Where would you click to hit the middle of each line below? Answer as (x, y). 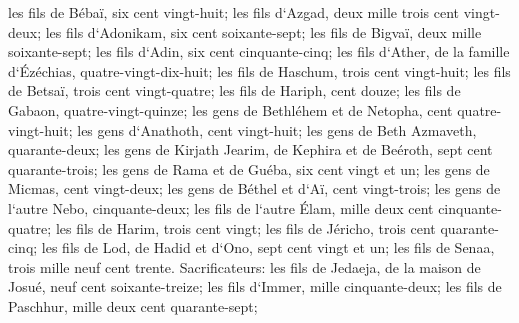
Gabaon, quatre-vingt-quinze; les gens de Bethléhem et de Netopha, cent (230, 109)
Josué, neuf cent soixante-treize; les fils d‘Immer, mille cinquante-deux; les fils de (255, 286)
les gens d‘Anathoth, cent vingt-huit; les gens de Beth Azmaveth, (277, 129)
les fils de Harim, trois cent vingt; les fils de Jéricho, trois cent (245, 227)
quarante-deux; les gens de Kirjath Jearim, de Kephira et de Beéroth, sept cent (250, 149)
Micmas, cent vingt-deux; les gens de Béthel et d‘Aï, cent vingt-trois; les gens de (254, 188)
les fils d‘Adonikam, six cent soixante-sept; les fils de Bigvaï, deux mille (263, 31)
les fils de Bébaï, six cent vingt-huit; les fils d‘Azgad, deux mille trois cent (233, 12)
